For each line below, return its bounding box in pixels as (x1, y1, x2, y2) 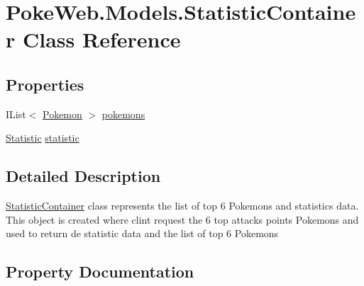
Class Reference (22, 25, 181, 54)
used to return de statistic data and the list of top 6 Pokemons (6, 226, 279, 241)
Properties (6, 73, 84, 95)
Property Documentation (6, 261, 194, 282)
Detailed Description (6, 165, 161, 187)
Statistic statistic (6, 130, 79, 145)
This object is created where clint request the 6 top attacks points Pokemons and (6, 212, 359, 227)
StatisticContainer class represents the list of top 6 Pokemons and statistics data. (6, 198, 359, 213)
